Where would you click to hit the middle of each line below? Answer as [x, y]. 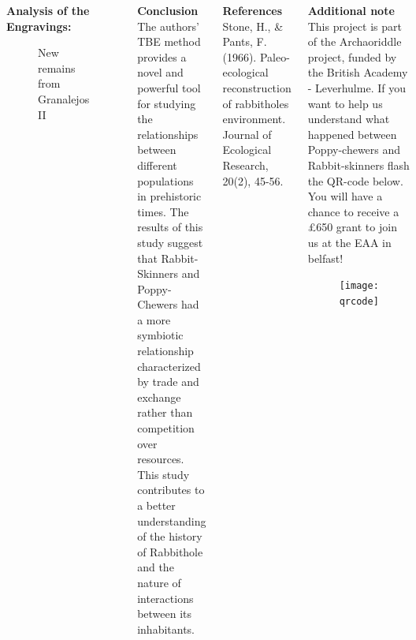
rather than [165, 412]
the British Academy [358, 72]
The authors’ [168, 26]
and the [156, 567]
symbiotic [160, 335]
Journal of [247, 134]
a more [154, 319]
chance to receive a [353, 211]
